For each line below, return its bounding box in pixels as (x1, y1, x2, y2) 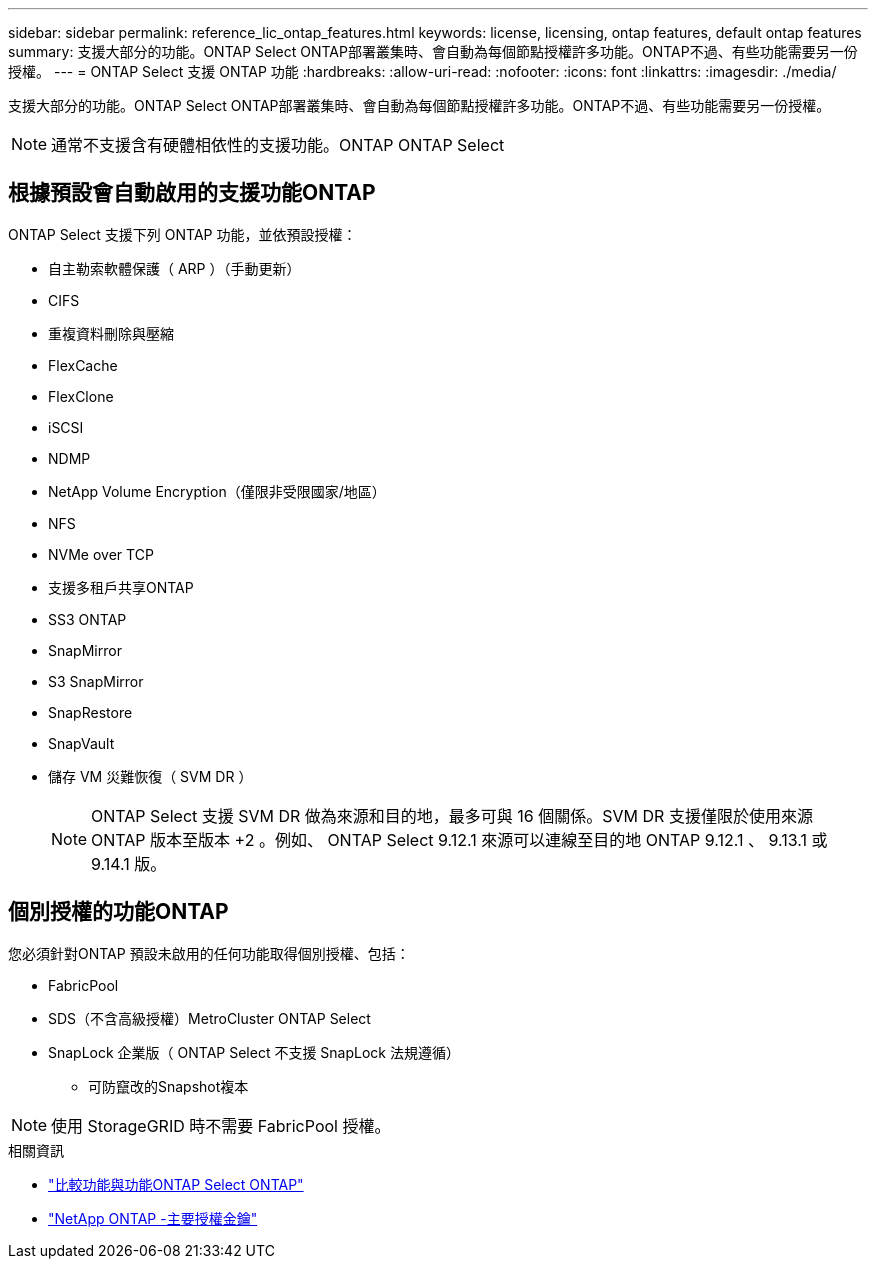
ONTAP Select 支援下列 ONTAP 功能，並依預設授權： (8, 225, 357, 243)
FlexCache (48, 356, 118, 374)
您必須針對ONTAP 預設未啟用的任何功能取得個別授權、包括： (8, 944, 410, 962)
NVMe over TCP (48, 545, 154, 563)
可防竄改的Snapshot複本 (88, 1077, 249, 1095)
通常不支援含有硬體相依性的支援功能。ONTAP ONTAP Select (51, 135, 505, 155)
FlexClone (48, 387, 114, 405)
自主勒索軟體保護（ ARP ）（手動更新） (48, 259, 301, 277)
